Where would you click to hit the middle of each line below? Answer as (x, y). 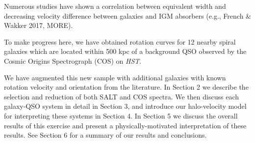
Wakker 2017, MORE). (38, 25)
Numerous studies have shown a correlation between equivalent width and (115, 6)
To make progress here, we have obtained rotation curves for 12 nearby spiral (120, 41)
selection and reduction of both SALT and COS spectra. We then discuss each (121, 96)
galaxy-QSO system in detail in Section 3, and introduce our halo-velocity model (125, 106)
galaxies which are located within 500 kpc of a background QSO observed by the (125, 51)
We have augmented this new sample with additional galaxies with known (115, 77)
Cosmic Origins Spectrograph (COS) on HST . (73, 60)
